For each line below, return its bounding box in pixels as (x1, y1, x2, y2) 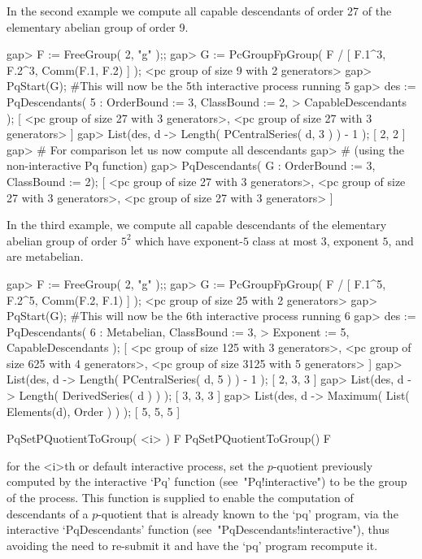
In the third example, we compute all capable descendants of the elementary (7, 216, 387, 233)
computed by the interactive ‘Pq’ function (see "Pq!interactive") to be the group (7, 473, 407, 490)
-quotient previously (272, 457, 373, 474)
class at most (252, 232, 318, 249)
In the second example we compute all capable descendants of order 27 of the (7, 2, 392, 19)
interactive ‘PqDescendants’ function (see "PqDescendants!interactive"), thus (7, 521, 389, 538)
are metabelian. (7, 248, 84, 265)
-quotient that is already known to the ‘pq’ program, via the (98, 505, 398, 522)
